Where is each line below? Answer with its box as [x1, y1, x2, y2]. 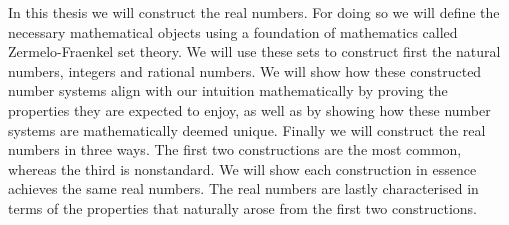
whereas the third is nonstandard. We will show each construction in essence [8, 158, 477, 179]
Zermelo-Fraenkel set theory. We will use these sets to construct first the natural [8, 41, 501, 62]
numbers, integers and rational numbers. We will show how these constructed [8, 60, 482, 81]
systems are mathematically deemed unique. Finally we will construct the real [8, 119, 486, 140]
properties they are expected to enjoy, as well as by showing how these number [8, 99, 491, 120]
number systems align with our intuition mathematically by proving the [8, 80, 448, 101]
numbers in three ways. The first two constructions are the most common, [8, 139, 462, 160]
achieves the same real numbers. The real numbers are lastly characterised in [8, 178, 479, 199]
